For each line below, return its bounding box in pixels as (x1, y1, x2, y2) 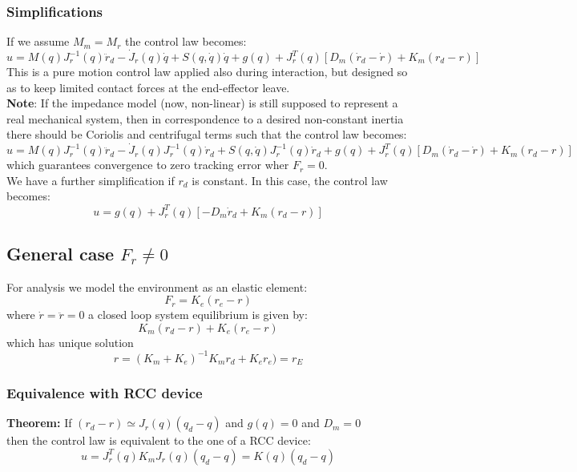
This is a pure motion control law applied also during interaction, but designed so (6, 63, 408, 80)
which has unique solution (6, 333, 134, 350)
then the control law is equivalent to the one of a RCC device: (6, 432, 311, 449)
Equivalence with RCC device (6, 382, 203, 402)
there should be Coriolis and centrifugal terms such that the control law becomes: (6, 126, 407, 143)
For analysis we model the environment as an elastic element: (6, 278, 308, 295)
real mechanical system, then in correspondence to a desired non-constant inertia (6, 110, 404, 127)
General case (6, 240, 115, 265)
